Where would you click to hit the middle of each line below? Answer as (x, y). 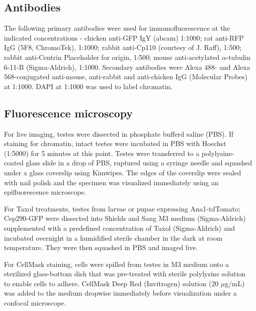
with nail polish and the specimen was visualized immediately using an (111, 182)
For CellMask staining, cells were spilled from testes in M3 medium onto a (116, 264)
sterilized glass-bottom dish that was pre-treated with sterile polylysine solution (125, 274)
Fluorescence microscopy (68, 113)
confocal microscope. (35, 303)
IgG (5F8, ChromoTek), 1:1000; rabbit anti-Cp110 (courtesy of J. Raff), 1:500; (123, 47)
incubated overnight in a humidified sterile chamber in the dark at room (113, 237)
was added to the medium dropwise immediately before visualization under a (120, 293)
